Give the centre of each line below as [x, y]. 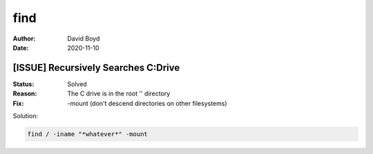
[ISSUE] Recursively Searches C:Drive [96, 68]
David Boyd [84, 38]
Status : [23, 84]
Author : [24, 38]
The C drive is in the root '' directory [119, 93]
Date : [21, 47]
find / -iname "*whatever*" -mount [87, 134]
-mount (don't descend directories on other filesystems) [147, 103]
